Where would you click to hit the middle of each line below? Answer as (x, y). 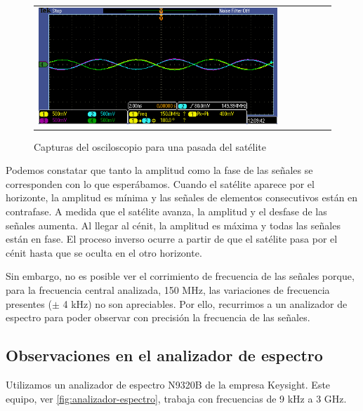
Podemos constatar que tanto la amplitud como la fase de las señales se (159, 170)
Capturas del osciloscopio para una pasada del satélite (150, 146)
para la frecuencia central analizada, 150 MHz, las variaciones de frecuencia (168, 289)
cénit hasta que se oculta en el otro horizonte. (104, 252)
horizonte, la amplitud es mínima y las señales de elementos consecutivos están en (182, 197)
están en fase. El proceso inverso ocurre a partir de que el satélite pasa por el (172, 239)
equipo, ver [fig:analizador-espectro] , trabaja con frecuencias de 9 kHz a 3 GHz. (176, 398)
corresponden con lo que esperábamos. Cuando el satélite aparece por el (160, 183)
